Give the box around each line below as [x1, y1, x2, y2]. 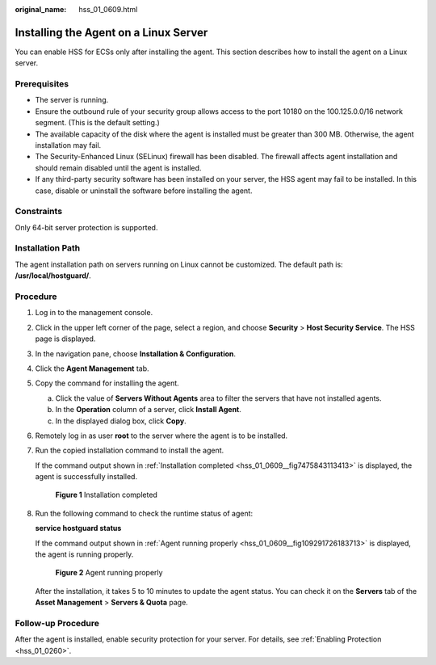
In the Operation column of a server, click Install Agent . [55, 405, 242, 415]
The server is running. [35, 95, 109, 105]
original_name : [15, 5, 67, 14]
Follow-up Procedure [15, 617, 100, 629]
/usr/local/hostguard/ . [15, 271, 92, 280]
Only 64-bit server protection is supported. [15, 222, 158, 232]
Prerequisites [15, 78, 69, 90]
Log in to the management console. [35, 308, 153, 318]
